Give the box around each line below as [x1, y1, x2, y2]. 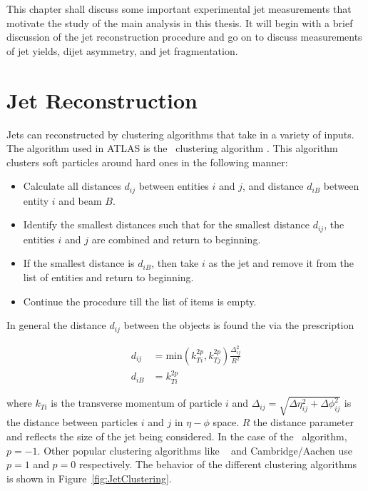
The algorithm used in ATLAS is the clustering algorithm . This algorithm [6, 141, 338, 156]
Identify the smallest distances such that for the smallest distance [23, 217, 310, 232]
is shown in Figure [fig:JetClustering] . [6, 470, 172, 485]
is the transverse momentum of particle [51, 395, 223, 410]
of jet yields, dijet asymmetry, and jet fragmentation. [6, 43, 238, 58]
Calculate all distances [23, 178, 121, 193]
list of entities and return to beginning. [23, 269, 194, 284]
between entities [138, 178, 209, 193]
